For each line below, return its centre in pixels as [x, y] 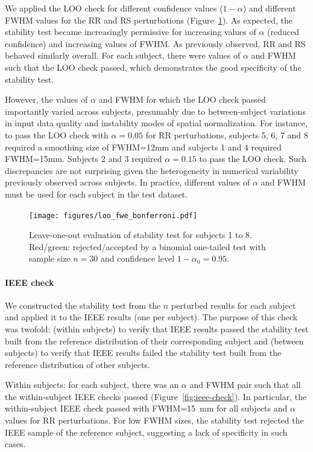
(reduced [283, 32]
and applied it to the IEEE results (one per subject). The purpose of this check [151, 317]
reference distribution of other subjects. [77, 364]
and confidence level [138, 258]
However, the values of [46, 99]
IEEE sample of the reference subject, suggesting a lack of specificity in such [146, 432]
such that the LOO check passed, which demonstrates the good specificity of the [153, 67]
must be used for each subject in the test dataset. [96, 194]
